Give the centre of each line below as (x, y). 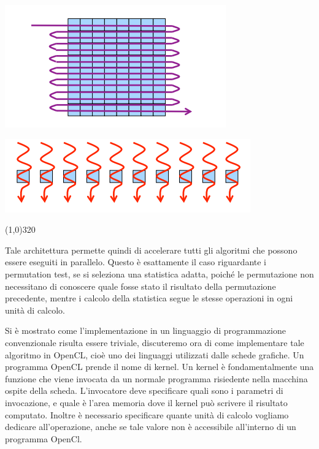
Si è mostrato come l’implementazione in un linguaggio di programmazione (145, 330)
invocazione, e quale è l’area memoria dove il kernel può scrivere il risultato (146, 402)
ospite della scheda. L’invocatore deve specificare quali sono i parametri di (144, 391)
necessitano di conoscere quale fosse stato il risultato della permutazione (140, 286)
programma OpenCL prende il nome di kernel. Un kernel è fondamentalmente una (159, 367)
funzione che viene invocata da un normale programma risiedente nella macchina (156, 378)
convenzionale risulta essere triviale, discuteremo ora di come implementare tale (155, 342)
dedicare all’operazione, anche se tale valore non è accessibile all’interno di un (151, 427)
